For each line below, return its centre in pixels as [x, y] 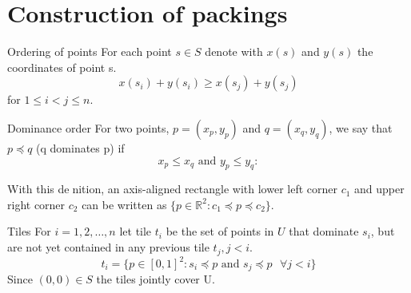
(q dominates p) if [80, 147]
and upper [379, 189]
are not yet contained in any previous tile [108, 247]
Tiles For [29, 231]
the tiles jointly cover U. [156, 279]
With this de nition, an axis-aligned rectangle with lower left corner [172, 189]
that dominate [324, 231]
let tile [136, 231]
